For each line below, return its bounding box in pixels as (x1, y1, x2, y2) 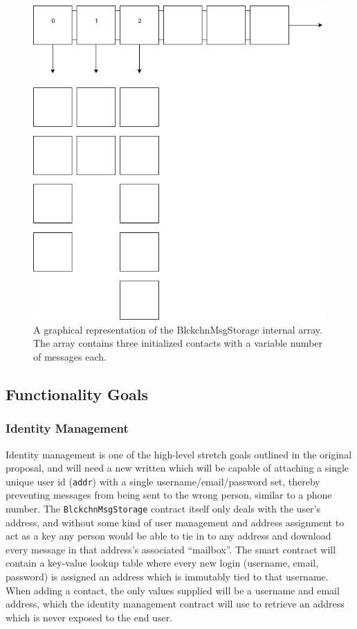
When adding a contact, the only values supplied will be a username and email (6, 583, 340, 597)
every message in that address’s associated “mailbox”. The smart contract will (6, 542, 336, 556)
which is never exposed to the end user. (6, 610, 173, 624)
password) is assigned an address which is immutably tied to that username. (6, 569, 329, 584)
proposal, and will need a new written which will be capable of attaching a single (6, 460, 349, 475)
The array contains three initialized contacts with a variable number (33, 336, 323, 350)
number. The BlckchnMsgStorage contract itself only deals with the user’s (6, 501, 321, 516)
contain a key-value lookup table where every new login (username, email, (6, 555, 319, 570)
